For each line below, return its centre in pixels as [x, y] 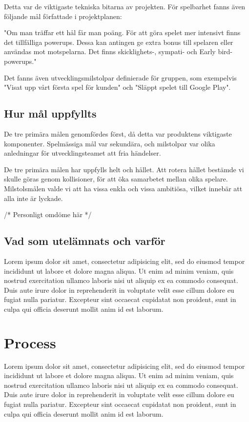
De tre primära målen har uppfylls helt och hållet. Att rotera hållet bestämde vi [124, 169]
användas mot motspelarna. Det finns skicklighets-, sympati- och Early [110, 51]
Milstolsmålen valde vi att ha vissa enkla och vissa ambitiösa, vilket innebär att [123, 188]
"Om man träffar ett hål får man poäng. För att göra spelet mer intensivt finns [122, 32]
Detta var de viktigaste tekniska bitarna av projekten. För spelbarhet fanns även [125, 6]
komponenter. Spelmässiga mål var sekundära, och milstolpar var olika [110, 143]
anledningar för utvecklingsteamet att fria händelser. [83, 153]
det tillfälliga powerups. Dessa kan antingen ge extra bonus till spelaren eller [119, 42]
